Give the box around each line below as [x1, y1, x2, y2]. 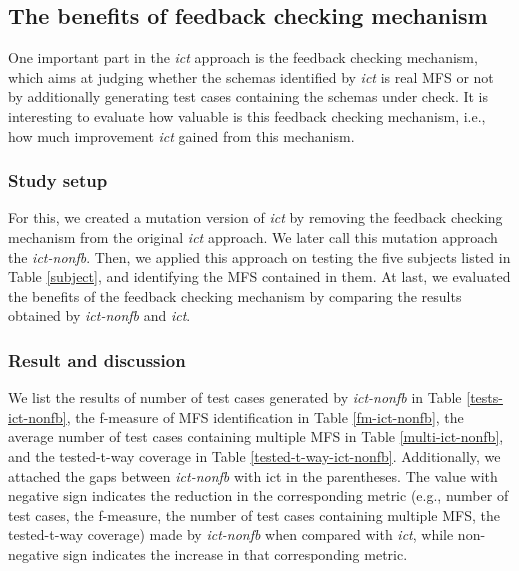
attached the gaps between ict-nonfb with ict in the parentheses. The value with [8, 465, 498, 486]
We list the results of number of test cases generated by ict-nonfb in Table [8, 387, 462, 408]
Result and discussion [8, 347, 186, 372]
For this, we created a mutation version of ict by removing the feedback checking [8, 207, 503, 228]
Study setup [8, 168, 108, 193]
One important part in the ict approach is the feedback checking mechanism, [8, 47, 478, 68]
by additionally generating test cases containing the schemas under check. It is [8, 86, 489, 107]
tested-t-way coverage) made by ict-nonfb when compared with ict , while [8, 524, 454, 545]
